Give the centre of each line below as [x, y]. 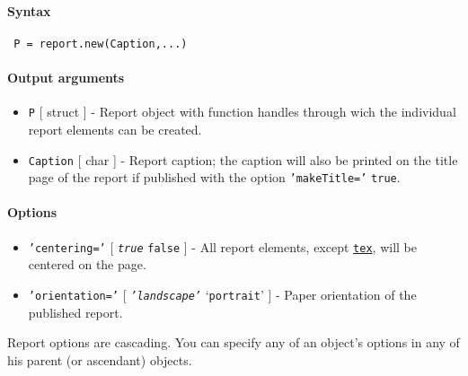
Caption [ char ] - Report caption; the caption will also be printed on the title [243, 159]
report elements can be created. [115, 129]
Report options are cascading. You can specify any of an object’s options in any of [234, 342]
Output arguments [66, 78]
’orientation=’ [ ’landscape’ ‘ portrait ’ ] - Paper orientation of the [222, 294]
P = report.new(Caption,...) [101, 44]
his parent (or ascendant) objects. [100, 359]
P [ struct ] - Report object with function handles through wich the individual [242, 112]
